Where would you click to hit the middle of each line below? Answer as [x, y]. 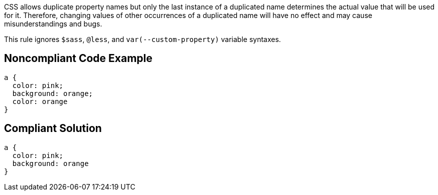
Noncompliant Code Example [78, 58]
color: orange [40, 101]
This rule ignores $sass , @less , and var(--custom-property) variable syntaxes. [142, 39]
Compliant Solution [53, 128]
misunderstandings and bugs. [53, 24]
